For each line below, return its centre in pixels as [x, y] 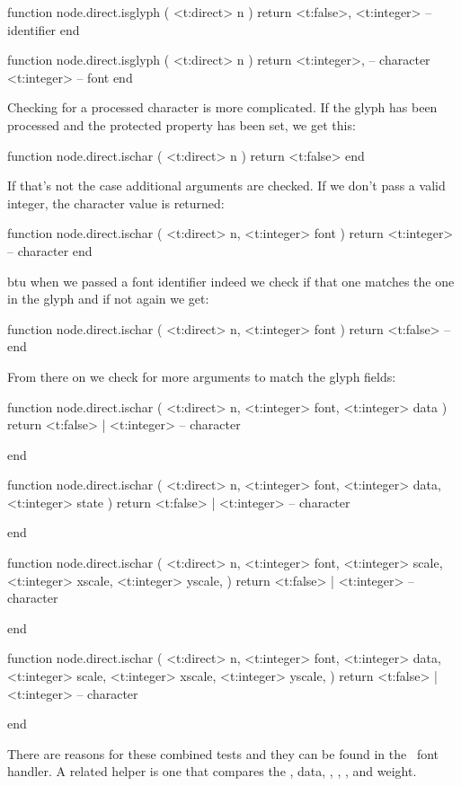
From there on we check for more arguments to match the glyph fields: [202, 376]
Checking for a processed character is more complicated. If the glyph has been [222, 107]
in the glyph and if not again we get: [108, 299]
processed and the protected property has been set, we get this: [182, 124]
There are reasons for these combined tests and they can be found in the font [223, 753]
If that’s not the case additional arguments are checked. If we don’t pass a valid [226, 185]
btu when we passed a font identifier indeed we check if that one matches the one [231, 281]
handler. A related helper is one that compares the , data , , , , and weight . [212, 771]
